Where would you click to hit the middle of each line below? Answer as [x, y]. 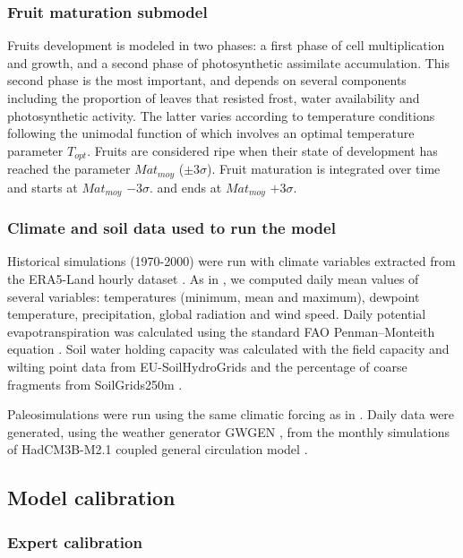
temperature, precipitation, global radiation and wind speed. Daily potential [217, 314]
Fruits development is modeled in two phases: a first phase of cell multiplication [226, 45]
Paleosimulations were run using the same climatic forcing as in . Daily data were [231, 414]
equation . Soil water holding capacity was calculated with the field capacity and [228, 349]
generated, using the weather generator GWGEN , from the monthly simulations [228, 431]
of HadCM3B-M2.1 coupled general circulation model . [158, 449]
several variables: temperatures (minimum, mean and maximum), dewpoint [214, 296]
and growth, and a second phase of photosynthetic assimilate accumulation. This [229, 62]
